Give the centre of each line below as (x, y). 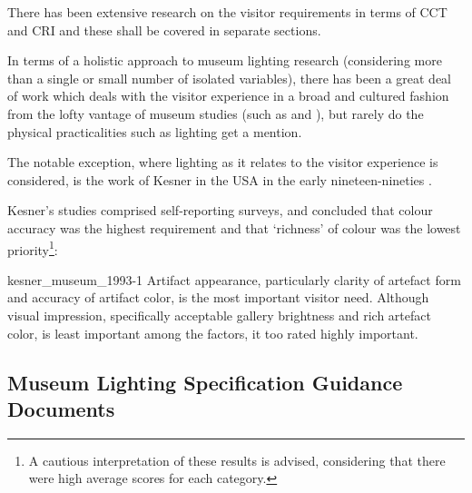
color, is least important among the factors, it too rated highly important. (213, 333)
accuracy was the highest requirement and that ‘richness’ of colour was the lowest (234, 227)
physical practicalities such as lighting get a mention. (155, 131)
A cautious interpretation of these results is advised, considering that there (237, 460)
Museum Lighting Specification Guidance (205, 382)
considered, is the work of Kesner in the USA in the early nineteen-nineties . (220, 179)
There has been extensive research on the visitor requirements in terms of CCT (227, 12)
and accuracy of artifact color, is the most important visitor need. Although (218, 297)
